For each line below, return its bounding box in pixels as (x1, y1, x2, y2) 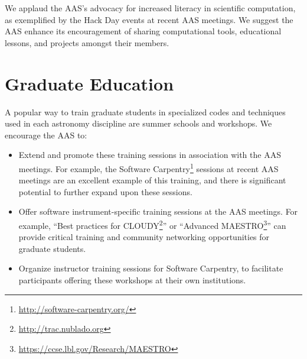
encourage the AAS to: (5, 128, 87, 141)
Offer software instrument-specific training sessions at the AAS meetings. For (18, 205, 298, 218)
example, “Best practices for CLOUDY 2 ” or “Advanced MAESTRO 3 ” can (18, 217, 286, 231)
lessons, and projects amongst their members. (5, 36, 169, 48)
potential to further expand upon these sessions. (18, 185, 192, 198)
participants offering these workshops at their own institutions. (18, 273, 246, 286)
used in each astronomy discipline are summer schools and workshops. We (5, 117, 272, 130)
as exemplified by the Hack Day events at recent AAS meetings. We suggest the (5, 13, 293, 25)
